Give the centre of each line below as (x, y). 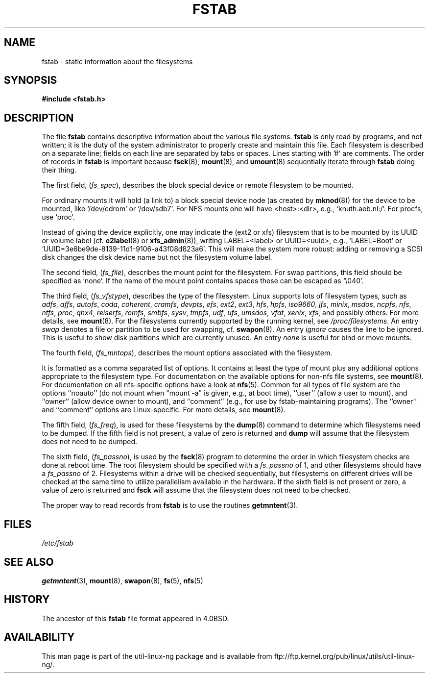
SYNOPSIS (31, 80)
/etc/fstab (58, 543)
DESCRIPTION (39, 118)
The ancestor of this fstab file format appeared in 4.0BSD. (135, 618)
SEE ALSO (29, 562)
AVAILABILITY (39, 637)
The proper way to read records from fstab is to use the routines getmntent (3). (170, 505)
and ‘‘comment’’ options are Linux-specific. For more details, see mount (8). (164, 410)
